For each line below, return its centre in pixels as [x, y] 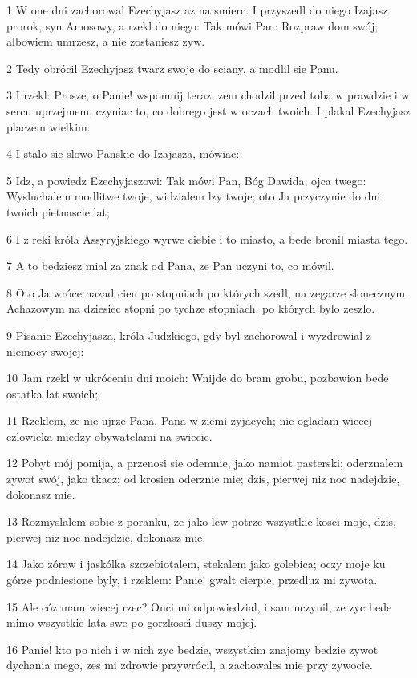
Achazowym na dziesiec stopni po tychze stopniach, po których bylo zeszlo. [191, 308]
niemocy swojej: [45, 351]
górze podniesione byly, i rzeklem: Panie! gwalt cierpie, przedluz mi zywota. [192, 580]
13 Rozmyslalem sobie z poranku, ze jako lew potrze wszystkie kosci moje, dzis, [201, 521]
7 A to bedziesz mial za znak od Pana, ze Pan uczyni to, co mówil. [170, 266]
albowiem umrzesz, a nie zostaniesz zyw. [106, 41]
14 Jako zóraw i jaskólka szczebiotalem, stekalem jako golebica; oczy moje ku [196, 564]
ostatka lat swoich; [53, 393]
